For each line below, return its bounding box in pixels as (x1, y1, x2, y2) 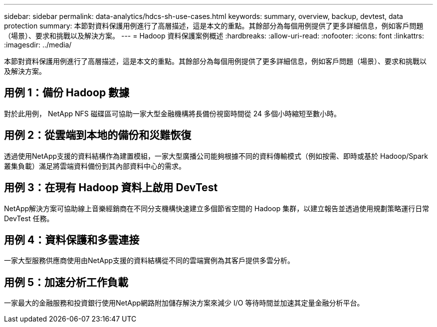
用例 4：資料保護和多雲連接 (4, 233, 140, 246)
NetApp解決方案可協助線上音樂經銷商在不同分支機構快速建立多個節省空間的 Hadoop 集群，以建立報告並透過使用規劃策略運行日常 (4, 204, 430, 213)
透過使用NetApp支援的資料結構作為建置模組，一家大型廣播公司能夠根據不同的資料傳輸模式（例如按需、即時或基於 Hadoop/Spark (4, 151, 428, 160)
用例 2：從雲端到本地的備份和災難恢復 (4, 129, 192, 142)
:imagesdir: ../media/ (4, 40, 72, 49)
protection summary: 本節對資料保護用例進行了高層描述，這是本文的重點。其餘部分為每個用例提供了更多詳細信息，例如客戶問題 (4, 21, 424, 30)
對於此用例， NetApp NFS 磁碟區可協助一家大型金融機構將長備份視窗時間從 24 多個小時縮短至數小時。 (4, 109, 341, 118)
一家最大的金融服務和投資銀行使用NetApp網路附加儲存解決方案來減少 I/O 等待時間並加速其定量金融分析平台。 (4, 299, 364, 308)
